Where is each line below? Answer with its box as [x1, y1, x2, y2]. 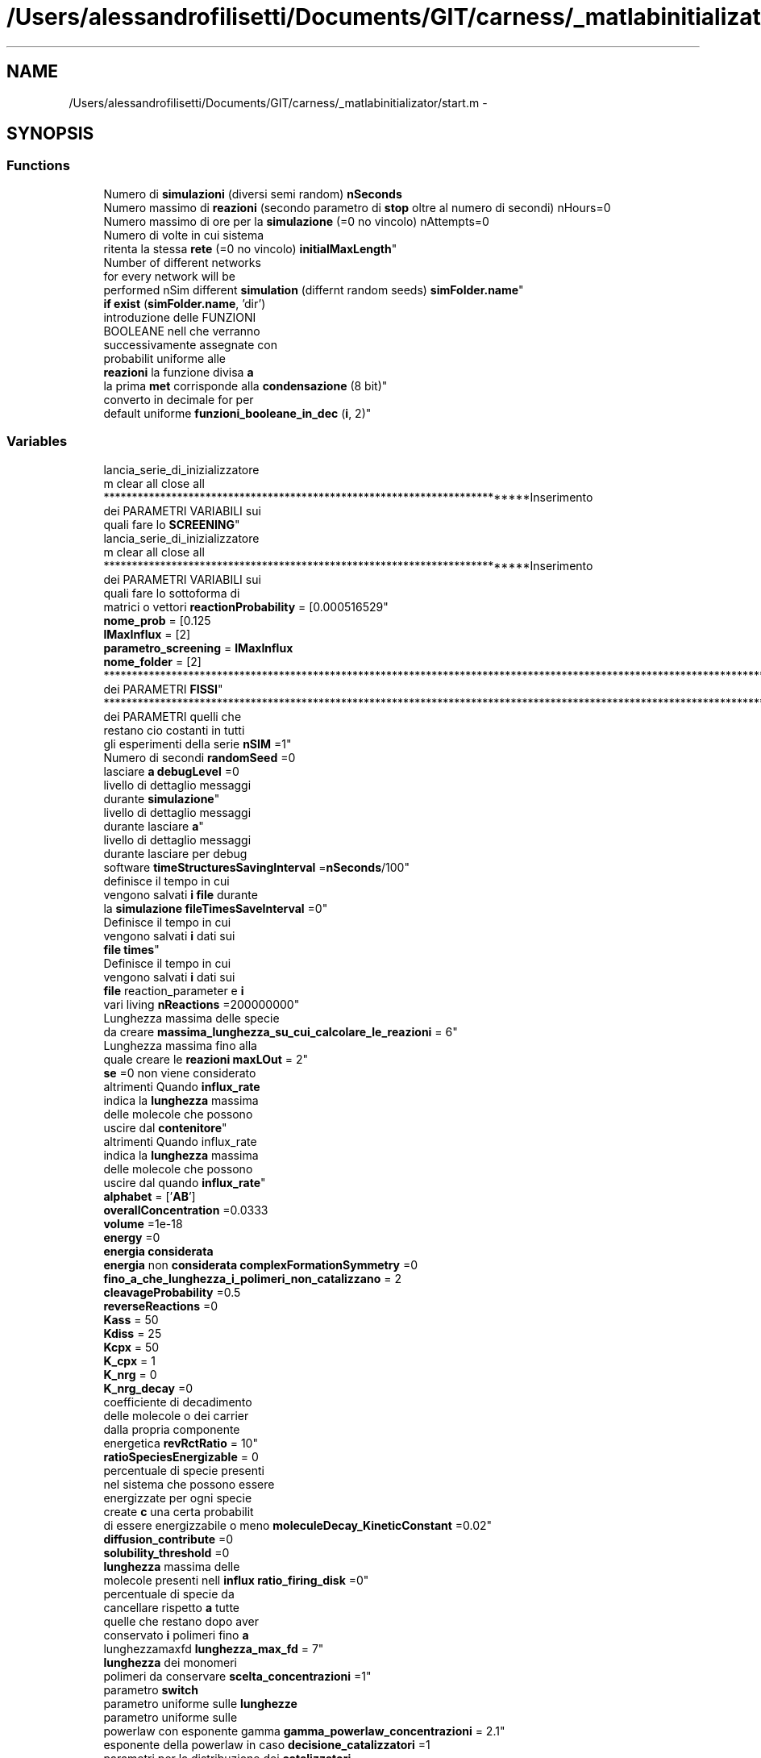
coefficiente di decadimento [103, 1394, 252, 1409]
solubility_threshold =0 [103, 1545, 230, 1560]
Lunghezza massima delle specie [103, 1010, 280, 1025]
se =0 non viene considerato [103, 1065, 256, 1080]
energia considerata [103, 1244, 214, 1258]
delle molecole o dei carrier [103, 1408, 249, 1423]
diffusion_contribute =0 [103, 1531, 234, 1546]
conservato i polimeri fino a [103, 1627, 249, 1642]
